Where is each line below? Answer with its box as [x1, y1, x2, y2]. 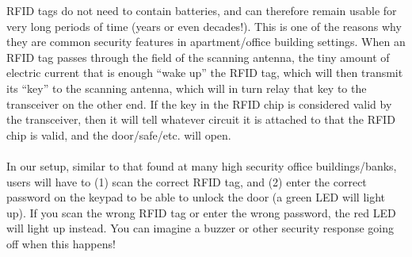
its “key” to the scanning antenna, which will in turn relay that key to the [6, 79, 367, 96]
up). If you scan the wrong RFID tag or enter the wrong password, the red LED [6, 204, 396, 221]
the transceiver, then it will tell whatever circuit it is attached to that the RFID [6, 111, 395, 128]
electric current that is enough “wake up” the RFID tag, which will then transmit [6, 64, 403, 81]
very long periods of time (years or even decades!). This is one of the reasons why [6, 17, 402, 34]
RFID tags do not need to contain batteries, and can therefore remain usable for [6, 2, 397, 18]
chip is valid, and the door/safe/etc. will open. [6, 126, 231, 143]
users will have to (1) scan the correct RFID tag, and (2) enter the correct [6, 173, 367, 190]
